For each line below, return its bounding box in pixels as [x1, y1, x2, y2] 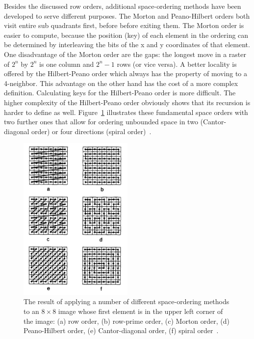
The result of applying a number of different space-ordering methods [24, 296, 229, 307]
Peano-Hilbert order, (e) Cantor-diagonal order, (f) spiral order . [24, 325, 219, 336]
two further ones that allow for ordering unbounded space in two [4, 116, 198, 127]
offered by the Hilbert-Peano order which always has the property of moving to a [4, 68, 248, 79]
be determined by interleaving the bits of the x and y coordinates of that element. [4, 39, 250, 50]
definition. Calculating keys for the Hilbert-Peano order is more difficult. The [4, 87, 236, 98]
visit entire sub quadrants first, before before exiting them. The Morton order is [4, 20, 244, 30]
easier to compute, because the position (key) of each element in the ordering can [4, 29, 249, 40]
